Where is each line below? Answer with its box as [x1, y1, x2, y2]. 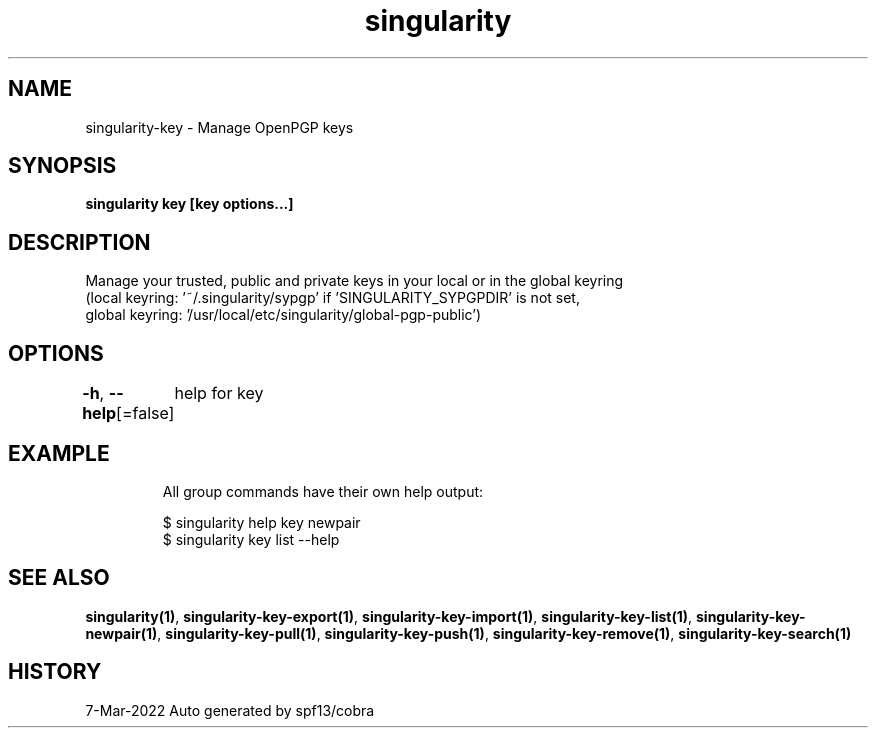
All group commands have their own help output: [162, 482, 484, 500]
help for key [174, 383, 264, 404]
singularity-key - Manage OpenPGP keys [85, 118, 354, 136]
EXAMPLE [8, 440, 110, 466]
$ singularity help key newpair [162, 513, 361, 531]
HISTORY [8, 659, 102, 685]
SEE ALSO [8, 565, 110, 591]
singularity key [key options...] [85, 195, 294, 213]
